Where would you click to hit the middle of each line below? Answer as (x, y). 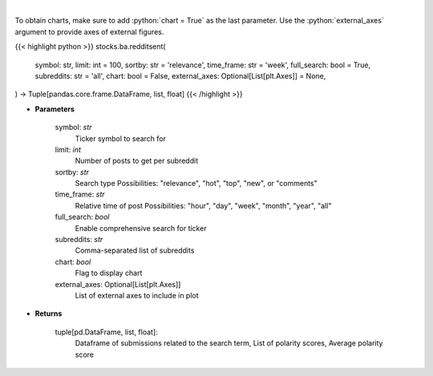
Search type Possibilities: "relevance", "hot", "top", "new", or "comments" (196, 184)
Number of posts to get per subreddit (137, 161)
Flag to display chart (109, 273)
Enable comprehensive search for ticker (141, 228)
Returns (49, 313)
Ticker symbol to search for (120, 138)
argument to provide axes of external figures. (89, 31)
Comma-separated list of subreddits (135, 251)
